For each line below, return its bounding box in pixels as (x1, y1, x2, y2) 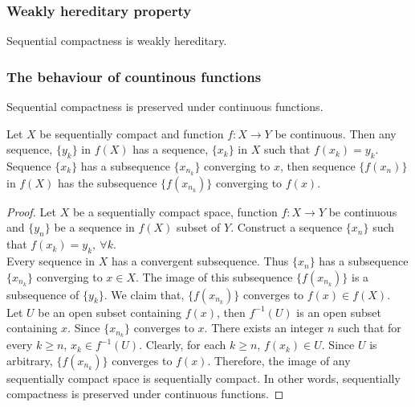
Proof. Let (6, 203, 56, 220)
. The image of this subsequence (136, 268, 293, 285)
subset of (177, 219, 221, 236)
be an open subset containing (38, 303, 181, 320)
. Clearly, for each (139, 336, 226, 353)
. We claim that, (104, 286, 185, 302)
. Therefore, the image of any (207, 351, 351, 368)
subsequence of (6, 286, 79, 302)
